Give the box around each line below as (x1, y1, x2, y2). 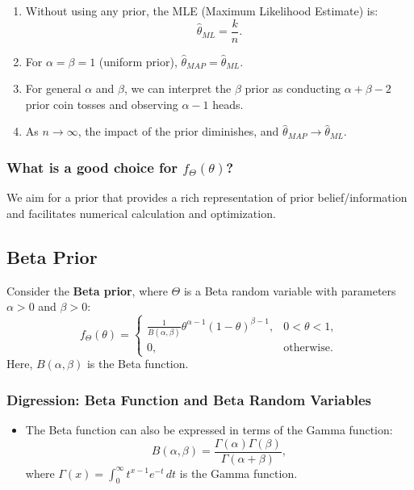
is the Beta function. (86, 355, 189, 372)
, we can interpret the (124, 80, 232, 97)
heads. (212, 95, 244, 112)
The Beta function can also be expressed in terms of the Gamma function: (25, 421, 393, 438)
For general (25, 80, 82, 97)
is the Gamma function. (179, 464, 298, 481)
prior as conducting (245, 80, 341, 97)
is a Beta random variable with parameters (183, 282, 396, 299)
